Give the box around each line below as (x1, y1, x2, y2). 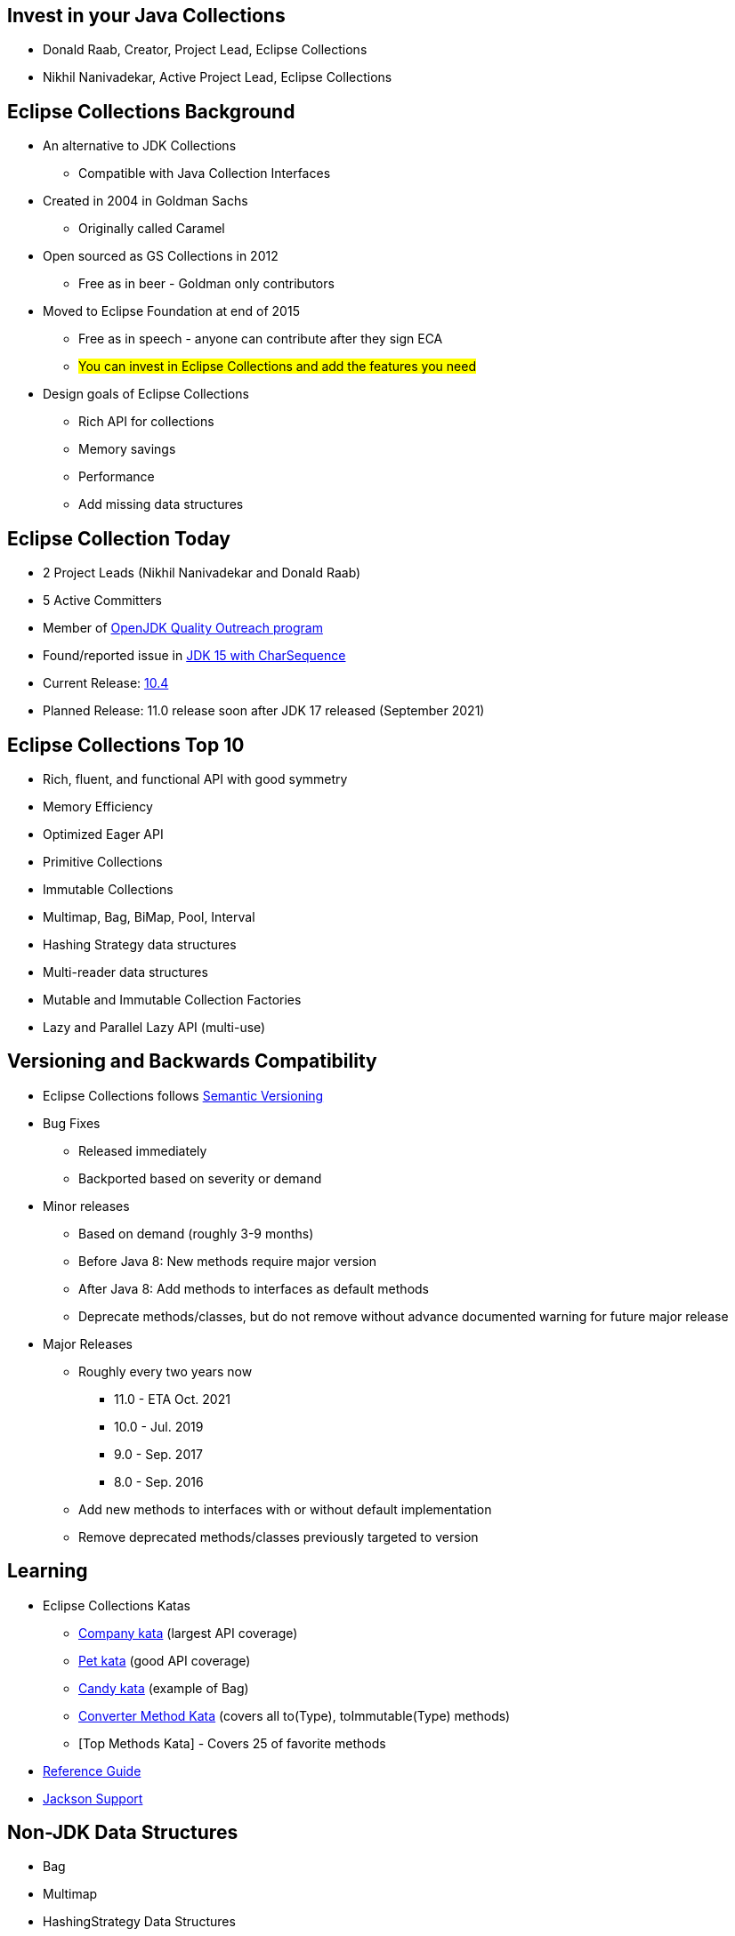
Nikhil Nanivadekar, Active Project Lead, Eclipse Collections (43, 69, 392, 85)
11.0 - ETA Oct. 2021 (114, 1391, 230, 1407)
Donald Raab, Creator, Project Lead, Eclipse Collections (43, 42, 367, 58)
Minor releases (43, 1198, 130, 1214)
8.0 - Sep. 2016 (114, 1473, 204, 1489)
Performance (78, 469, 155, 485)
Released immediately (78, 1142, 207, 1158)
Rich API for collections (78, 414, 214, 430)
